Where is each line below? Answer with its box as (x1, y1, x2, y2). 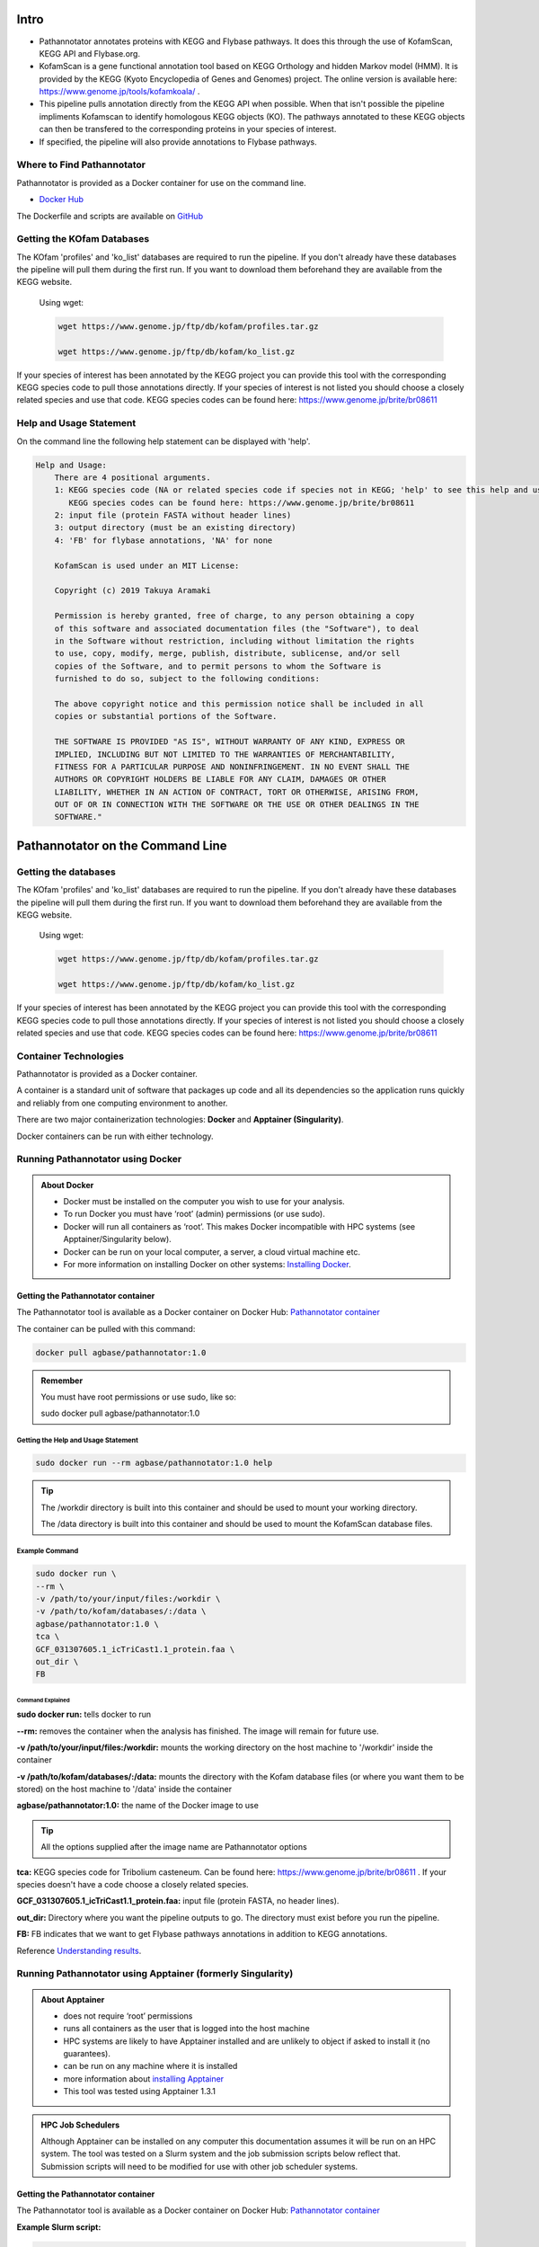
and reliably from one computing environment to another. (16, 1097, 228, 1108)
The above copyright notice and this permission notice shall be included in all (54, 698, 424, 709)
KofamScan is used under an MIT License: (54, 560, 240, 571)
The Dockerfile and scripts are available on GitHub (16, 210, 204, 221)
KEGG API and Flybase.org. (39, 48, 141, 58)
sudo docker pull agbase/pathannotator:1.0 (40, 1408, 200, 1419)
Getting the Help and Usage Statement (16, 1436, 138, 1445)
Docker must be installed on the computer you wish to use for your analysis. (63, 1195, 345, 1206)
